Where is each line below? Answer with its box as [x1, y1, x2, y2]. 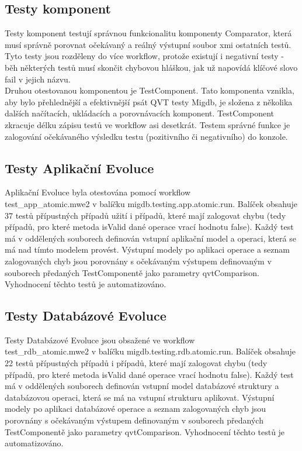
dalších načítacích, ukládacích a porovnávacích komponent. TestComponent [5, 107, 275, 119]
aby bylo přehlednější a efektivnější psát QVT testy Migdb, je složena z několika [5, 95, 293, 108]
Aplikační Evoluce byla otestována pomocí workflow [5, 186, 191, 198]
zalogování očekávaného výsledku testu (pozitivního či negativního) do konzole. [5, 130, 288, 142]
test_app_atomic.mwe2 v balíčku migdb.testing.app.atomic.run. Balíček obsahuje [5, 197, 297, 209]
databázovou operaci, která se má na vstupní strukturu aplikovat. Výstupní [5, 391, 275, 403]
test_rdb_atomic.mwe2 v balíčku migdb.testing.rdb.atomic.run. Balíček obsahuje [5, 345, 296, 357]
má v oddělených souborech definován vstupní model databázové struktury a [5, 380, 279, 392]
